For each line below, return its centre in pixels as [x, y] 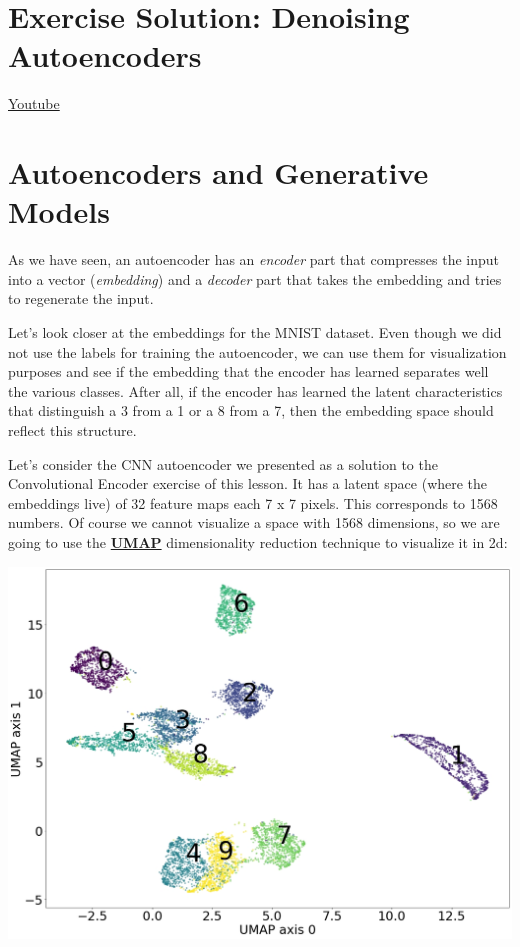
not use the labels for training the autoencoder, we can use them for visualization [257, 351]
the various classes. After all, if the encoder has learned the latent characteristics [255, 390]
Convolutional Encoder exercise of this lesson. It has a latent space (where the [248, 483]
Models [59, 211]
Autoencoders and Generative [218, 172]
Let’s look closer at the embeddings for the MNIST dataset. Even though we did [255, 332]
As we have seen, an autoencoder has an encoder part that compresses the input [254, 259]
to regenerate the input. [81, 298]
